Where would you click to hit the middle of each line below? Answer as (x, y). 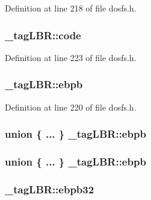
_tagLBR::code (43, 35)
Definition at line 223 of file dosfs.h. (71, 57)
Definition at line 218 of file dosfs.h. (71, 8)
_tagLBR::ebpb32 (50, 189)
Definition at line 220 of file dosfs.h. (71, 107)
